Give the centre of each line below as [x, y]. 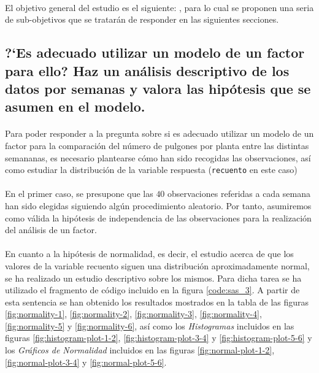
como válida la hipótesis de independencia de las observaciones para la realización [158, 217]
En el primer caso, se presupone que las [79, 194]
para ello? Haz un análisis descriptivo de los [147, 70]
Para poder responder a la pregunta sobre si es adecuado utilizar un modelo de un [159, 133]
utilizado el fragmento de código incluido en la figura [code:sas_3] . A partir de [152, 290]
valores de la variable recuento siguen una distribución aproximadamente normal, [157, 265]
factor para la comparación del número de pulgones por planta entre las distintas [157, 145]
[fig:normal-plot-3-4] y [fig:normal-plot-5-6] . [86, 362]
